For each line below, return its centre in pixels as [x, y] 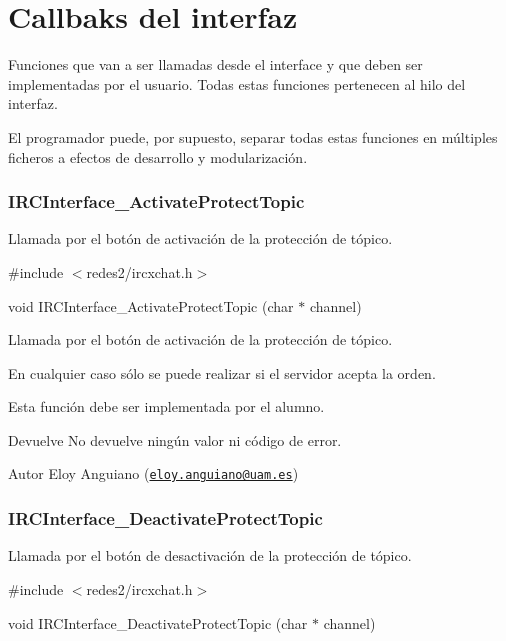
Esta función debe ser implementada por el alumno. [166, 406]
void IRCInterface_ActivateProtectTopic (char [151, 305]
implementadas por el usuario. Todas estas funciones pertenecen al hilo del [237, 83]
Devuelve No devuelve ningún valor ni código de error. [175, 439]
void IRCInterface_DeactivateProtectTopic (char [158, 622]
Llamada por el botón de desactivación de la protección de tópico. [210, 555]
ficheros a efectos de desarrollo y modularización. [158, 156]
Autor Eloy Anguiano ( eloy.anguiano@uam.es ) [153, 473]
